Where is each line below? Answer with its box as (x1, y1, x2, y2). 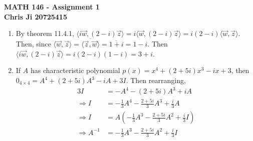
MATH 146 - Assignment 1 (4, 1, 100, 11)
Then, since (16, 38, 51, 49)
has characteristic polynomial (30, 65, 120, 75)
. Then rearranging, (126, 75, 186, 85)
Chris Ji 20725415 (4, 11, 67, 21)
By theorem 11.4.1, (16, 28, 74, 38)
